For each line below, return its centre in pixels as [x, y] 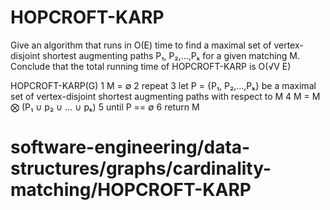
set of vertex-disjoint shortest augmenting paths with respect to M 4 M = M [165, 96]
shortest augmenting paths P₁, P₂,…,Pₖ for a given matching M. [171, 55]
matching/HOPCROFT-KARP [131, 190]
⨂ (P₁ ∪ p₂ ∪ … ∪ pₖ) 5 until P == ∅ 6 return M [105, 107]
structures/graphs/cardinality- [141, 168]
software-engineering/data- [130, 147]
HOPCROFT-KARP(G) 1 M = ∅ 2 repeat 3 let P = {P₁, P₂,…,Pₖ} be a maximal [163, 85]
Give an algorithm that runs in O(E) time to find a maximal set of [141, 45]
